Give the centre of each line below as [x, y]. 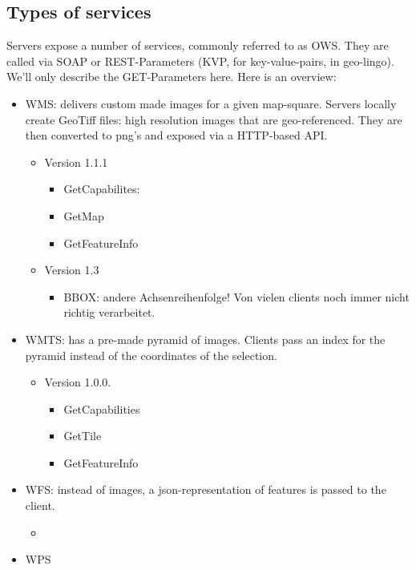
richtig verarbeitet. [109, 312]
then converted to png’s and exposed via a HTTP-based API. [176, 135]
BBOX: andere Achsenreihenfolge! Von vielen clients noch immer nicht [236, 296]
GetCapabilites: [102, 189]
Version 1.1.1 [76, 162]
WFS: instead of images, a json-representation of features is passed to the [206, 489]
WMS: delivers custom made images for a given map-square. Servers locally [211, 103]
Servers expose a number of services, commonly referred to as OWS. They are [198, 45]
